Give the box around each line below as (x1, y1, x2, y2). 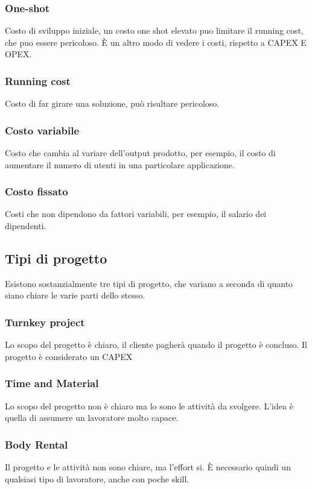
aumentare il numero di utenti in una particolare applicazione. (5, 158, 235, 171)
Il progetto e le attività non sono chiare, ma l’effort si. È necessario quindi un (5, 461, 291, 473)
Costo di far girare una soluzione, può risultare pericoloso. (5, 97, 220, 110)
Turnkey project (5, 314, 85, 329)
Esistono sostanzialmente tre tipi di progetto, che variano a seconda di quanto (5, 277, 293, 289)
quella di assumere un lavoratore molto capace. (5, 411, 179, 424)
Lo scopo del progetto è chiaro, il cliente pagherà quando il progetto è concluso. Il (5, 338, 307, 351)
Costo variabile (5, 122, 80, 137)
